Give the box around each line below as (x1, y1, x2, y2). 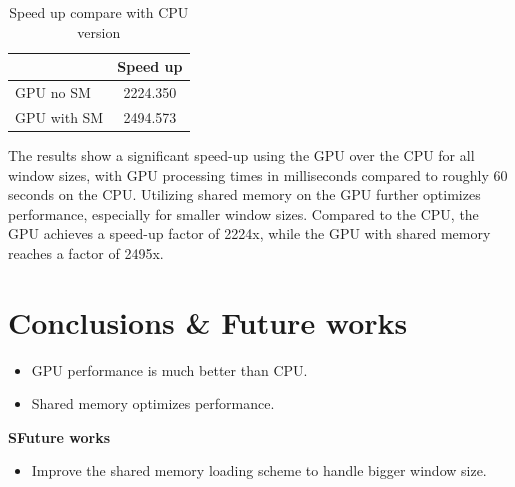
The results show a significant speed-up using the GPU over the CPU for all (8, 144, 475, 165)
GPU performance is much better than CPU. (31, 359, 308, 380)
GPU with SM (15, 106, 104, 127)
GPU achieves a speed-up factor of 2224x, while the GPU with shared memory (8, 223, 491, 244)
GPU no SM (15, 82, 91, 103)
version (77, 21, 121, 42)
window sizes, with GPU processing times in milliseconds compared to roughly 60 (8, 164, 508, 185)
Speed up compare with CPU (9, 2, 189, 22)
